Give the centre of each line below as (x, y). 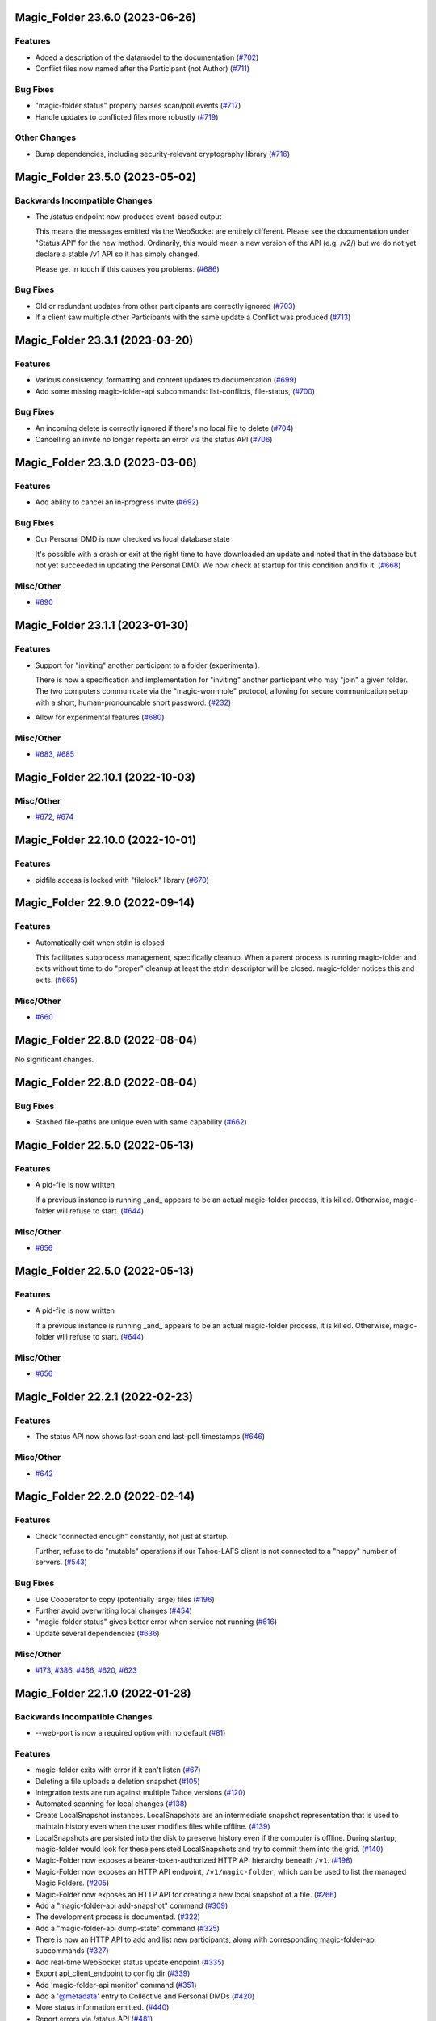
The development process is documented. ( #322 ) (118, 1917)
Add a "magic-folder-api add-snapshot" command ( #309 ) (132, 1905)
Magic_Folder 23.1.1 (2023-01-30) (102, 625)
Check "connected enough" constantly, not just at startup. (132, 1536)
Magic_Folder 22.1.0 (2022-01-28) (103, 1693)
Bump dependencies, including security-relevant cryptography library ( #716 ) (163, 154)
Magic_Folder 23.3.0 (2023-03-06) (106, 462)
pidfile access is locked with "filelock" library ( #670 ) (122, 880)
